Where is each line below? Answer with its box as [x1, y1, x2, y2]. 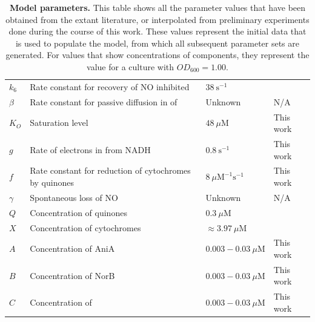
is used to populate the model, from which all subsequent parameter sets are [15, 36, 300, 49]
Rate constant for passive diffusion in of [30, 95, 177, 108]
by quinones [30, 176, 74, 188]
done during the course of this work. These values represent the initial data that [8, 25, 307, 38]
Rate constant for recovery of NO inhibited [30, 80, 190, 93]
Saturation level [30, 116, 88, 129]
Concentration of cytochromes [30, 221, 141, 234]
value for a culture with [87, 60, 174, 73]
